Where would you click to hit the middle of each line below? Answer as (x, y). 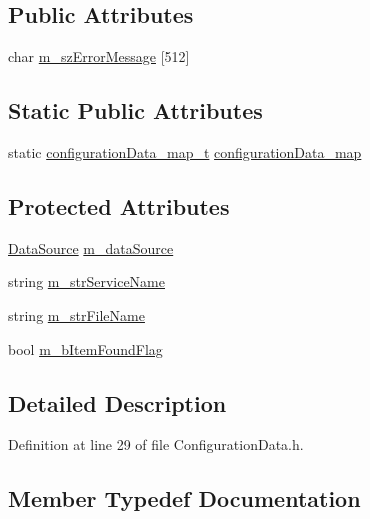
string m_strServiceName (86, 281)
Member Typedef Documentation (184, 498)
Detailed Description (117, 402)
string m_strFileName (76, 314)
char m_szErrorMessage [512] (99, 56)
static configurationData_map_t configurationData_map (185, 152)
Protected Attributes (119, 205)
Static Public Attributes (135, 110)
